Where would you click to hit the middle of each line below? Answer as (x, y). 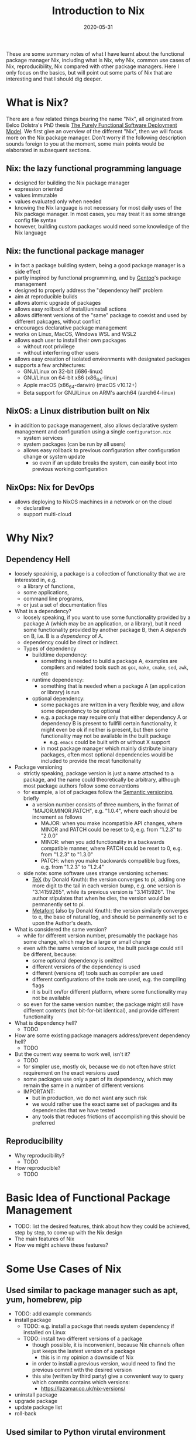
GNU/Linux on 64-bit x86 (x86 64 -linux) (71, 378)
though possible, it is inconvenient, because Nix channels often (108, 1345)
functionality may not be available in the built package (106, 736)
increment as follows (57, 817)
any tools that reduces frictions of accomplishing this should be (109, 1116)
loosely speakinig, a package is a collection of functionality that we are (100, 573)
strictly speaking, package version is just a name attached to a (99, 773)
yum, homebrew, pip (44, 1300)
